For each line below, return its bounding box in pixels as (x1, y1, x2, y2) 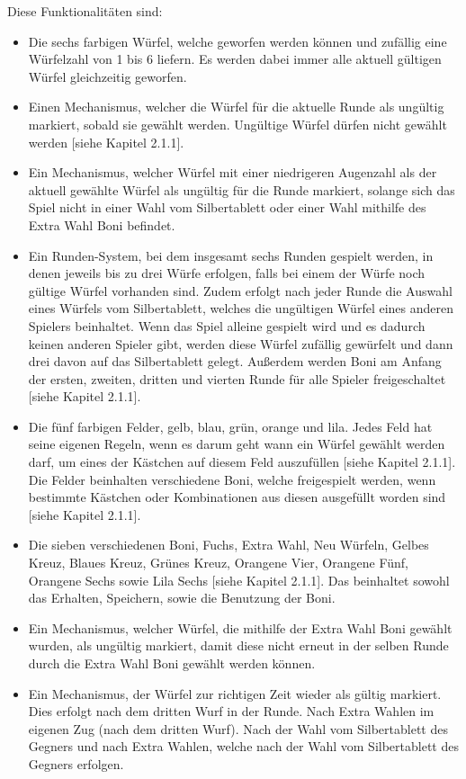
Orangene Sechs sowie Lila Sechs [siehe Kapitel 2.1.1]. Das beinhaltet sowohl (28, 570, 450, 589)
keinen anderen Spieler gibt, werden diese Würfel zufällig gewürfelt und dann (28, 334, 453, 353)
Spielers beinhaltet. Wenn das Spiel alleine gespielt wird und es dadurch (28, 316, 426, 335)
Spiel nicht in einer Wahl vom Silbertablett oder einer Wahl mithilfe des (28, 198, 426, 217)
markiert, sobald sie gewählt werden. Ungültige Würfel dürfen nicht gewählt (28, 114, 447, 133)
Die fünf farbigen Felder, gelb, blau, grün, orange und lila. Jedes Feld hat (28, 416, 433, 435)
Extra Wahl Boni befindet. (28, 215, 175, 234)
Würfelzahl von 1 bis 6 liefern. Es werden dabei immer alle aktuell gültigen (28, 49, 442, 68)
